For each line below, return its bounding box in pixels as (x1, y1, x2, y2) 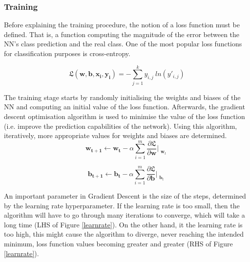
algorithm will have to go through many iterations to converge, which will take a (4, 210, 245, 220)
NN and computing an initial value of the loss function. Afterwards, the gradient (4, 101, 245, 112)
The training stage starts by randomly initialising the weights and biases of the (4, 92, 241, 102)
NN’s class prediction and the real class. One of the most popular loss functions (4, 39, 242, 49)
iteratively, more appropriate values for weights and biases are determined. (4, 130, 227, 141)
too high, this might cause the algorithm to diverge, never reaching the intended (4, 229, 244, 239)
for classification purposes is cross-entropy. (4, 48, 130, 58)
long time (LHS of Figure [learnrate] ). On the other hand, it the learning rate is (4, 219, 243, 229)
